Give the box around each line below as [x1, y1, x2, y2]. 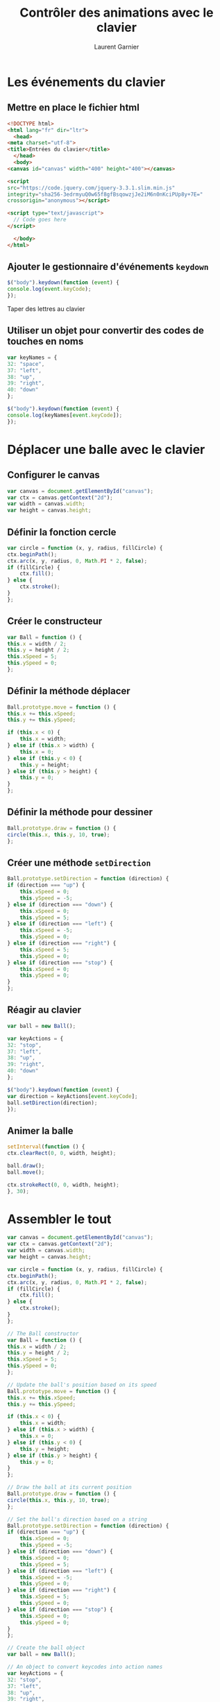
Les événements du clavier [7, 74, 166, 90]
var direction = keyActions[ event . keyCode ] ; [7, 1093, 138, 1099]
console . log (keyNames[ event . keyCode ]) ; [7, 412, 123, 419]
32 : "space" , [7, 360, 45, 367]
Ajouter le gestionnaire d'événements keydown [7, 261, 209, 273]
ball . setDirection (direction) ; [7, 1099, 98, 1106]
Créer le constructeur [7, 616, 103, 627]
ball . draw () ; [7, 1162, 45, 1169]
